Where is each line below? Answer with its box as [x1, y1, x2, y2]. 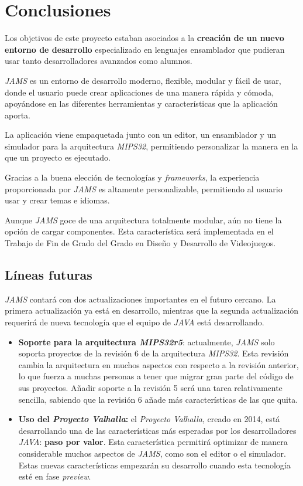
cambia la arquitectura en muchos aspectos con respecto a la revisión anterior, [18, 358, 299, 371]
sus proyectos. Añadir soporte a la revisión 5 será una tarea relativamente [18, 381, 283, 393]
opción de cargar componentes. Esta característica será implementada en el [5, 225, 274, 237]
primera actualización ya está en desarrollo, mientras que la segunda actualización [5, 304, 299, 317]
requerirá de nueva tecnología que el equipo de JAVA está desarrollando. [5, 316, 264, 328]
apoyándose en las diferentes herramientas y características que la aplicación [5, 97, 278, 110]
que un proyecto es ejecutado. [5, 151, 111, 164]
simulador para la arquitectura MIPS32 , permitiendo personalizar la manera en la [5, 140, 298, 152]
